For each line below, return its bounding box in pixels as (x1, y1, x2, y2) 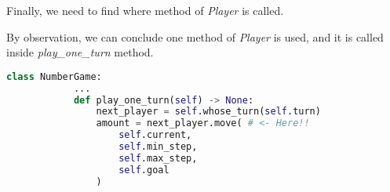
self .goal (118, 164, 169, 176)
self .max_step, (118, 152, 198, 164)
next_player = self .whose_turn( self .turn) (96, 106, 321, 118)
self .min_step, (118, 141, 198, 153)
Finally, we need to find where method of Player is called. (6, 2, 284, 18)
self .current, (118, 129, 192, 141)
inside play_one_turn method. (6, 44, 154, 60)
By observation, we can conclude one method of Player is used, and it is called (6, 28, 384, 45)
